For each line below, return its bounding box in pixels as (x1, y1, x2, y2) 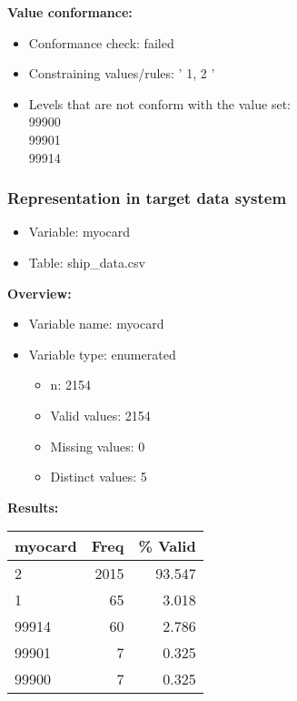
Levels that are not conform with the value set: (28, 94, 291, 113)
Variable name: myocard (28, 314, 164, 333)
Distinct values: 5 (50, 467, 147, 486)
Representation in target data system (7, 187, 287, 209)
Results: (7, 497, 59, 516)
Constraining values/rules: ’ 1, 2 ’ (28, 64, 215, 83)
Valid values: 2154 (50, 405, 151, 424)
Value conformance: (7, 3, 133, 21)
